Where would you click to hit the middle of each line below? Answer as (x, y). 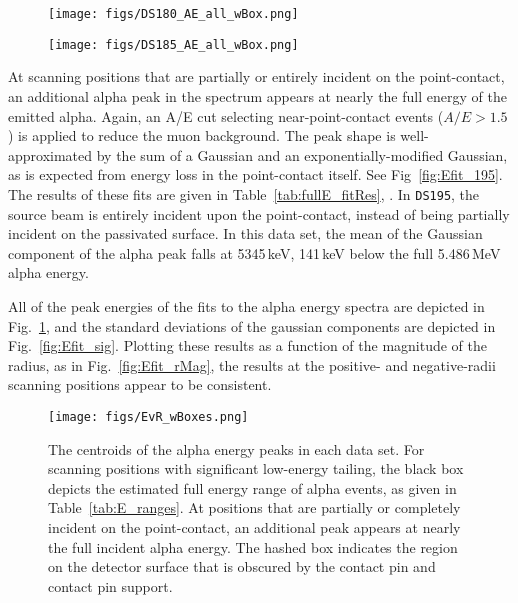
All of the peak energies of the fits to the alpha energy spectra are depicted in (246, 305)
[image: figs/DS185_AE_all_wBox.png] (173, 44)
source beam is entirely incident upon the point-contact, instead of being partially (259, 213)
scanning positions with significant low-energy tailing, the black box (256, 468)
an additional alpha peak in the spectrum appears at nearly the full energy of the (257, 95)
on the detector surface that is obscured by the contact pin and (242, 566)
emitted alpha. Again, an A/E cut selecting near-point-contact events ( (226, 115)
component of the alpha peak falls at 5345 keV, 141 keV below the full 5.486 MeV (254, 252)
